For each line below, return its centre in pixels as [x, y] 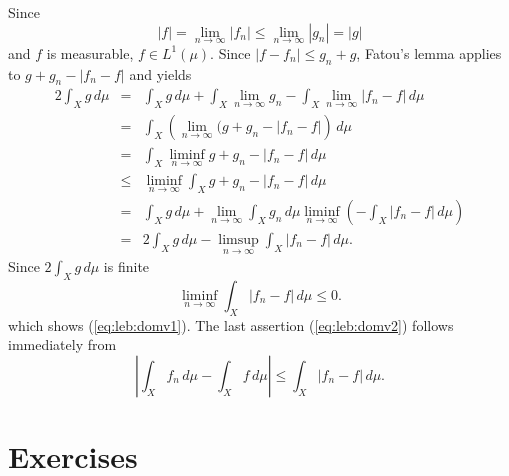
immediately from [62, 344]
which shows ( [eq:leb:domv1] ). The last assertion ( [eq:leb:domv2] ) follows [231, 324]
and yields [160, 73]
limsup [238, 239]
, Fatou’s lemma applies [429, 52]
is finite [126, 266]
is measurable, [90, 52]
